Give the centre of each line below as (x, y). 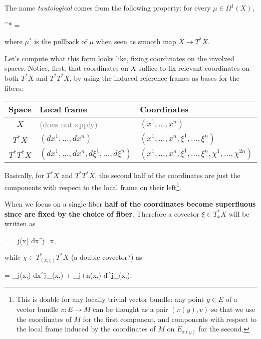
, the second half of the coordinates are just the (168, 175)
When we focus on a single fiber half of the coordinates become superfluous (130, 204)
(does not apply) (69, 124)
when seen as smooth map (136, 41)
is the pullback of (61, 41)
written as (20, 223)
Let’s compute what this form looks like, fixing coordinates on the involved (119, 58)
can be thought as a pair (130, 309)
